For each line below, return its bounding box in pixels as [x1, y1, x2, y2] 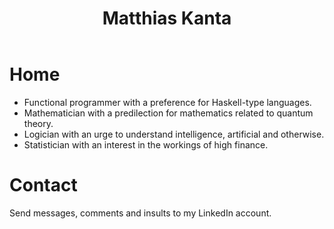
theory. [23, 117, 54, 129]
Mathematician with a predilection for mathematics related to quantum [23, 107, 314, 119]
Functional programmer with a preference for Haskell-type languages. [23, 96, 312, 108]
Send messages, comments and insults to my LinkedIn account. [9, 207, 272, 219]
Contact [9, 174, 78, 197]
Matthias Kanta [102, 7, 232, 30]
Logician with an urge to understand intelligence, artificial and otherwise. [23, 128, 325, 140]
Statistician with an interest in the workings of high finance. [23, 138, 269, 151]
